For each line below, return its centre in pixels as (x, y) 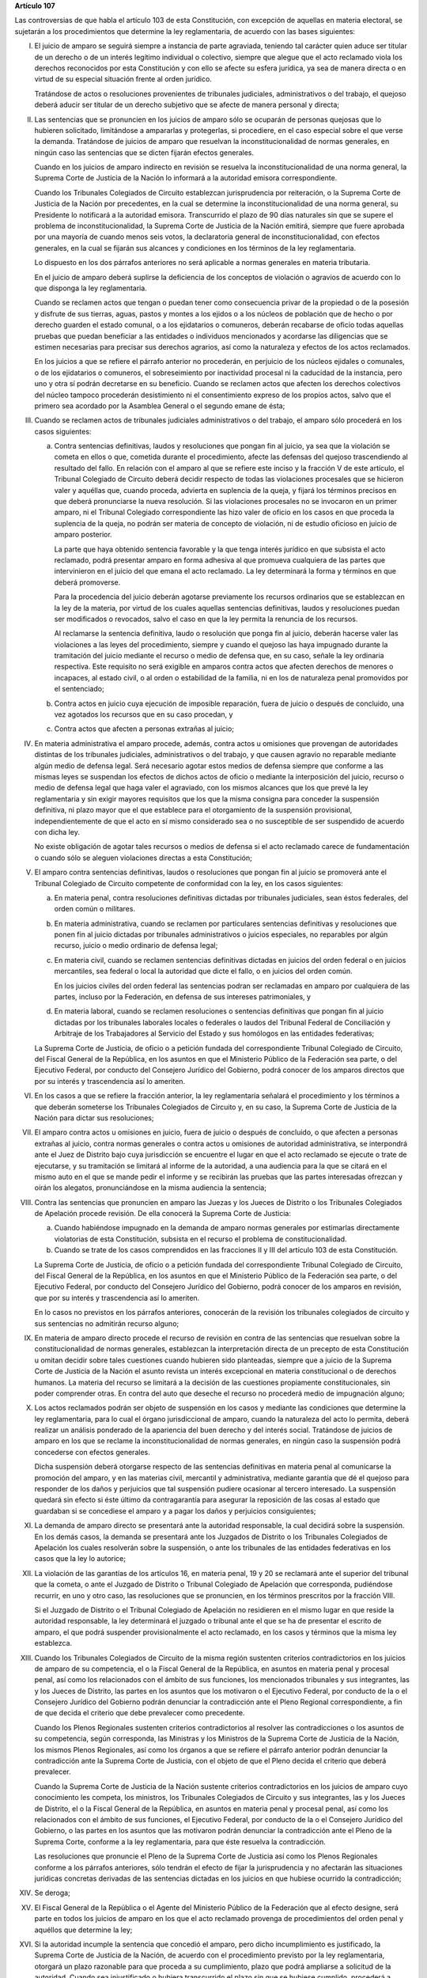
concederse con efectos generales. (92, 1452)
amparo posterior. (83, 535)
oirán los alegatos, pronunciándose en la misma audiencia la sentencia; (150, 1188)
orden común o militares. (95, 909)
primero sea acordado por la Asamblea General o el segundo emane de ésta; (160, 405)
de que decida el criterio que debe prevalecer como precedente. (140, 1713)
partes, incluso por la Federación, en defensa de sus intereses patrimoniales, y (183, 997)
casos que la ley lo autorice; (80, 1559)
